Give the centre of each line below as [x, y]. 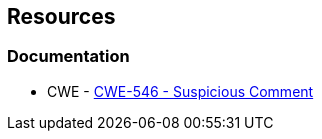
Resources [61, 16]
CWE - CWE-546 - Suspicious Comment [180, 91]
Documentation [68, 56]
